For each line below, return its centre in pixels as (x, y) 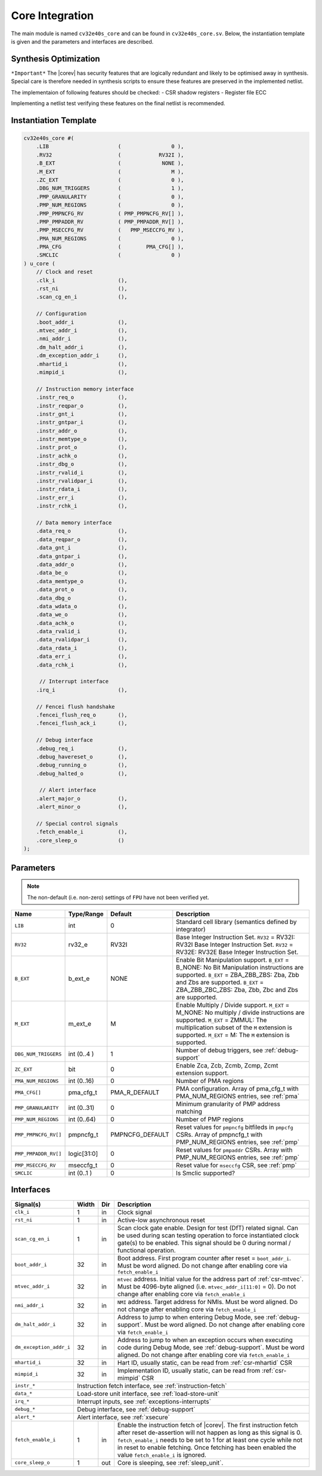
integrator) (191, 929)
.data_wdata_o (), (82, 606)
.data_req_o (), (82, 531)
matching (189, 1111)
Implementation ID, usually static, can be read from (189, 1370)
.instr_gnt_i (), (82, 414)
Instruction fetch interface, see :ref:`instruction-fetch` (152, 1386)
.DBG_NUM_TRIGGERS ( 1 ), (110, 188)
